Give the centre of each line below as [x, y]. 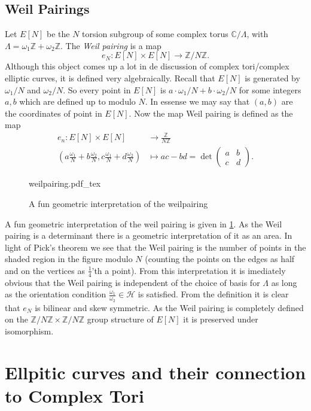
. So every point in [97, 89]
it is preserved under [221, 319]
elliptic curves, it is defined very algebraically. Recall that [110, 77]
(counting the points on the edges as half [220, 259]
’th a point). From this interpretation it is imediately [189, 270]
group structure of [120, 319]
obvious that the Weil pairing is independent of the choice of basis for [132, 282]
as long [284, 282]
